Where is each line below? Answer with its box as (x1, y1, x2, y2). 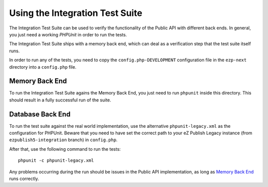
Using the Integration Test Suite (9, 7, 142, 18)
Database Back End (9, 110, 70, 118)
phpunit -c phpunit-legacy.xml (18, 158, 94, 164)
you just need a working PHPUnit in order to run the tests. (9, 31, 127, 37)
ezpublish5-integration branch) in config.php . (9, 137, 118, 143)
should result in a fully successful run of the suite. (9, 97, 112, 103)
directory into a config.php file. (9, 64, 76, 70)
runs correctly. (9, 176, 39, 182)
